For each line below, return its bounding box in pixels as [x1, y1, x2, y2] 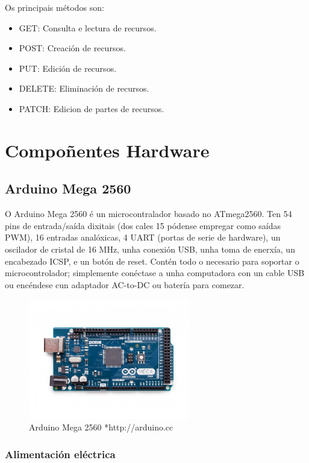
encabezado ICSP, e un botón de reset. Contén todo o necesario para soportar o [5, 254, 299, 267]
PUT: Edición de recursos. [19, 61, 117, 74]
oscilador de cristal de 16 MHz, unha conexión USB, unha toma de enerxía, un [5, 242, 295, 255]
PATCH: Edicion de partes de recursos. [19, 102, 164, 115]
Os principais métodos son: [5, 1, 104, 13]
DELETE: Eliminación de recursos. [19, 82, 149, 95]
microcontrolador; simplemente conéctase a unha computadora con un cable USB [5, 266, 305, 279]
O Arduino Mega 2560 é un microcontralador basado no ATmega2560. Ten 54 [5, 207, 292, 220]
